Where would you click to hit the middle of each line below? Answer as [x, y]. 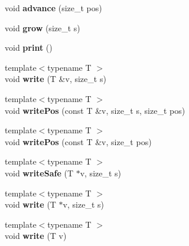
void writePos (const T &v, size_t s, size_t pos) [95, 110]
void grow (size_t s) [43, 27]
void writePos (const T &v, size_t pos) [78, 141]
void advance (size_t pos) [53, 8]
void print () [29, 47]
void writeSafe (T [39, 173]
